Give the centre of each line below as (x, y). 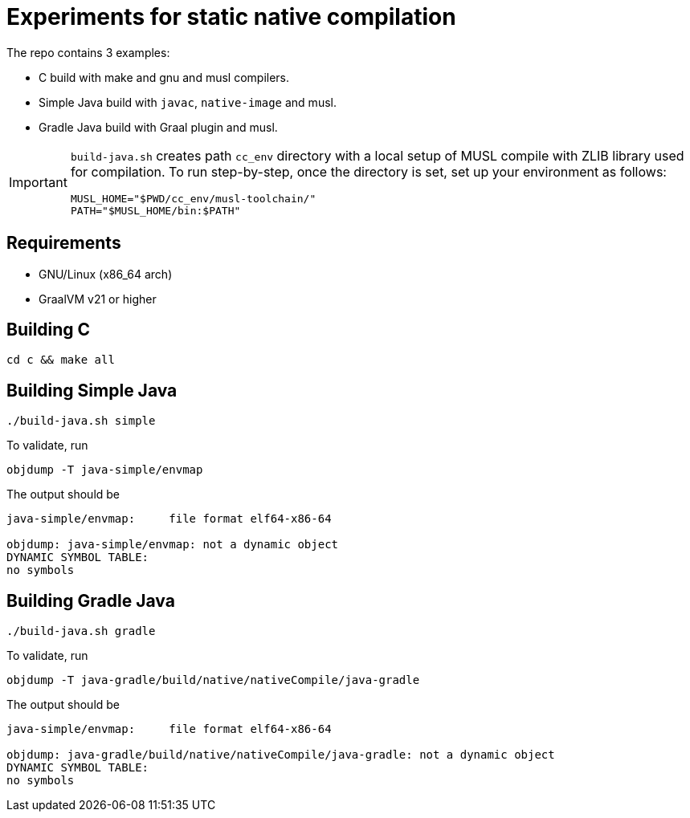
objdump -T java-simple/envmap (105, 470)
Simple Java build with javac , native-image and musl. (188, 102)
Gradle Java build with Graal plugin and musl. (158, 127)
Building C (49, 330)
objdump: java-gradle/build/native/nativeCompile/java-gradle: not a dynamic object (281, 755)
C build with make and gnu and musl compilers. (164, 77)
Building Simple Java (92, 390)
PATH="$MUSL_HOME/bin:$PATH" (155, 210)
